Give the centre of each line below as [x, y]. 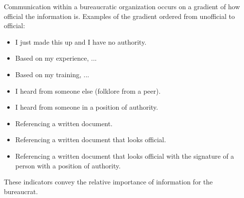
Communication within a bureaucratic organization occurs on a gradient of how [122, 6]
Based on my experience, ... [56, 58]
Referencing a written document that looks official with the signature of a [125, 156]
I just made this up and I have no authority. [81, 41]
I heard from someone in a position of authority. [87, 107]
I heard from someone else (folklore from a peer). [88, 91]
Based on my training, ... [52, 74]
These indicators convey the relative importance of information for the [108, 182]
